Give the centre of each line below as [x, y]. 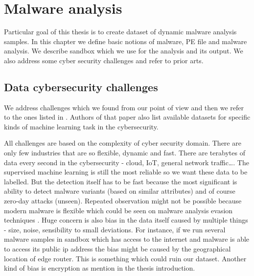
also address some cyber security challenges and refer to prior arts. [104, 60]
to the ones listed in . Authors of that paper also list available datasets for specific [127, 117]
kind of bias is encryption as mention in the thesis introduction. [100, 268]
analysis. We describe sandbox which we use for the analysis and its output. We [124, 51]
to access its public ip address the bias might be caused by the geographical [117, 249]
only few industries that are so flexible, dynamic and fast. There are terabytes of [125, 153]
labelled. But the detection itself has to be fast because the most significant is [121, 181]
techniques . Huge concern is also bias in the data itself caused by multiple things [126, 220]
